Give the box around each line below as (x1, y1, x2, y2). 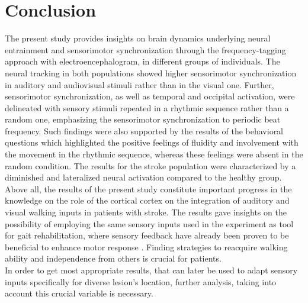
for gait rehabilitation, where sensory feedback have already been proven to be (5, 229, 289, 241)
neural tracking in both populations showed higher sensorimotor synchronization (5, 66, 297, 79)
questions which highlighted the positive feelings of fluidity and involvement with (5, 136, 299, 149)
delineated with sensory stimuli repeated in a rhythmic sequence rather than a (5, 101, 289, 114)
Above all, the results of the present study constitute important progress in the (5, 182, 292, 195)
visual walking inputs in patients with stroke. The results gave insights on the (5, 206, 287, 218)
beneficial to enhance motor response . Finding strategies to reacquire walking (5, 240, 288, 253)
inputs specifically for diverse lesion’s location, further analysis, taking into (5, 275, 277, 288)
